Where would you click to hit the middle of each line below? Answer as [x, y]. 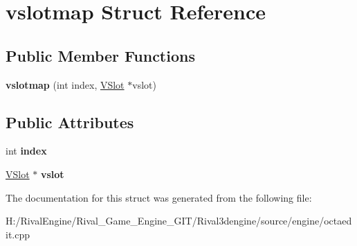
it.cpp [18, 234]
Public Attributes [70, 122]
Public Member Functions [100, 55]
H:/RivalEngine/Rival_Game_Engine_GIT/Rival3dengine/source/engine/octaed [179, 221]
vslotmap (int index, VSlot [65, 84]
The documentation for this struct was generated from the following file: [159, 197]
